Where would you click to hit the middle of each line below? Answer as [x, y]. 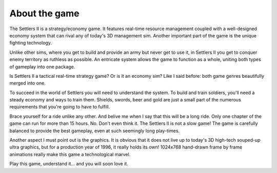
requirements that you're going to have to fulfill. [60, 107]
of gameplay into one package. [42, 67]
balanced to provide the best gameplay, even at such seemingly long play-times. [94, 131]
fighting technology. [31, 43]
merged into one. [28, 83]
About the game [44, 13]
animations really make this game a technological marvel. [70, 154]
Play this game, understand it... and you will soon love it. [69, 164]
